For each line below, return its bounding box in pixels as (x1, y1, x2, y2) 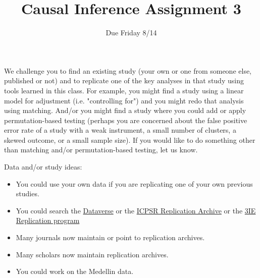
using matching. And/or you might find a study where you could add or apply (4, 105, 246, 116)
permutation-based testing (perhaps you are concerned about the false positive (4, 115, 247, 125)
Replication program (16, 215, 80, 226)
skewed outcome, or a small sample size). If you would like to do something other (4, 134, 255, 145)
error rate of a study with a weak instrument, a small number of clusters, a (4, 125, 236, 135)
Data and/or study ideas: (4, 161, 82, 172)
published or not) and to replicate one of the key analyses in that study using (4, 75, 244, 86)
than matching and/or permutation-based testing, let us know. (4, 144, 198, 155)
